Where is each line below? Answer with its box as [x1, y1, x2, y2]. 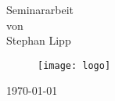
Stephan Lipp [6, 32, 71, 49]
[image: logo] [38, 60, 111, 71]
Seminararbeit [6, 2, 74, 17]
